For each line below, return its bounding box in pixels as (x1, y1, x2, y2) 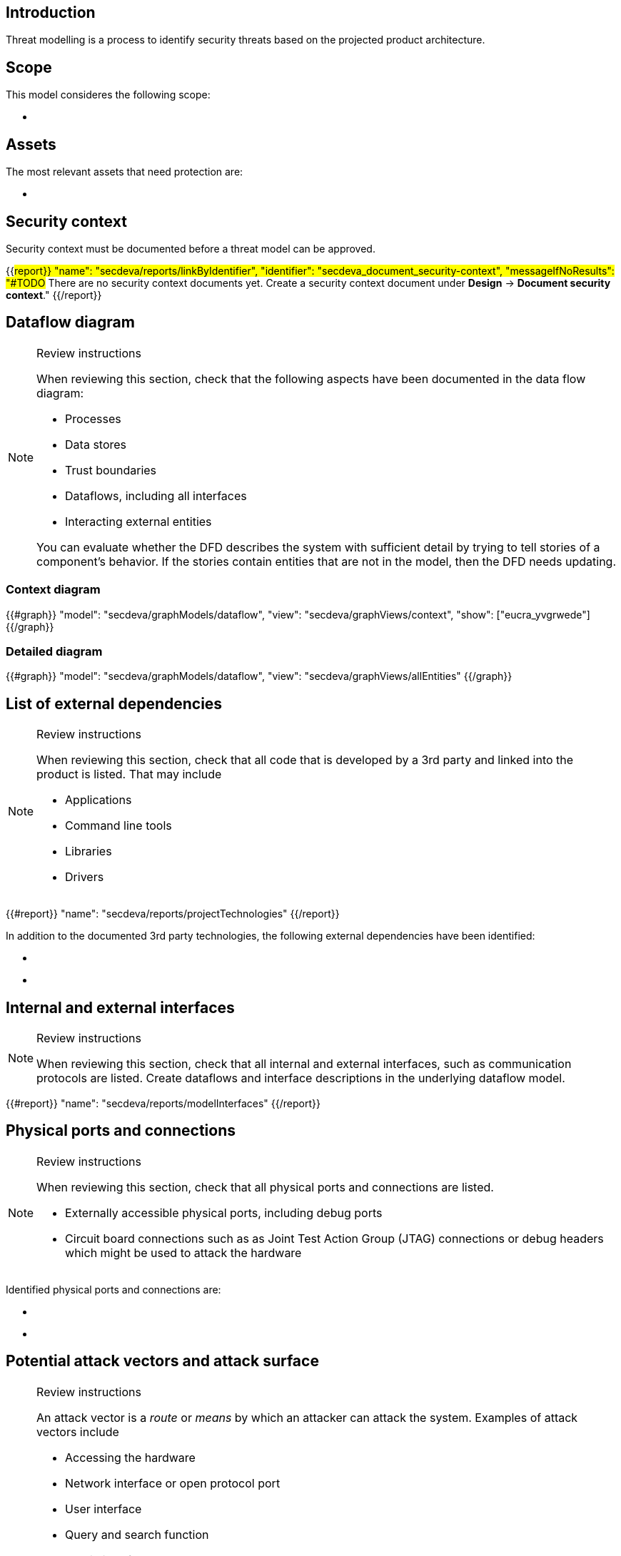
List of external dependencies (6, 694, 223, 713)
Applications (65, 793, 132, 808)
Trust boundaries (65, 462, 157, 477)
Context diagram (6, 582, 101, 597)
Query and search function (65, 1527, 209, 1542)
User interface (65, 1501, 142, 1516)
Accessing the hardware (65, 1450, 196, 1465)
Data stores (65, 437, 127, 452)
